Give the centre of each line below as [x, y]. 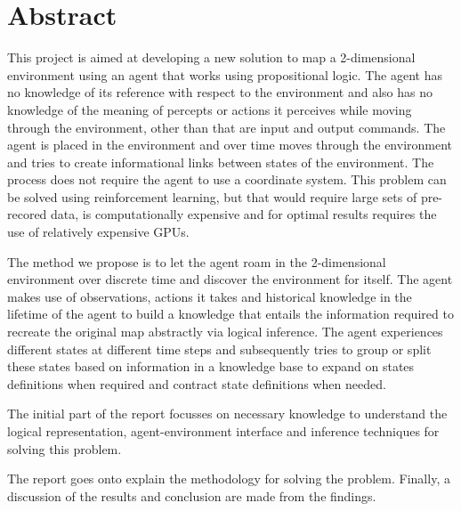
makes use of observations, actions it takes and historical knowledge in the [210, 296]
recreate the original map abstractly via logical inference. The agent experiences [225, 332]
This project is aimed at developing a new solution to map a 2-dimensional [211, 57]
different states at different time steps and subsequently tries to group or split [219, 349]
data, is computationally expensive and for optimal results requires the [244, 214]
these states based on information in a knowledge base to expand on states [211, 366]
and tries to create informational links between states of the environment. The [221, 162]
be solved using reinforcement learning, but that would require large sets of [212, 196]
